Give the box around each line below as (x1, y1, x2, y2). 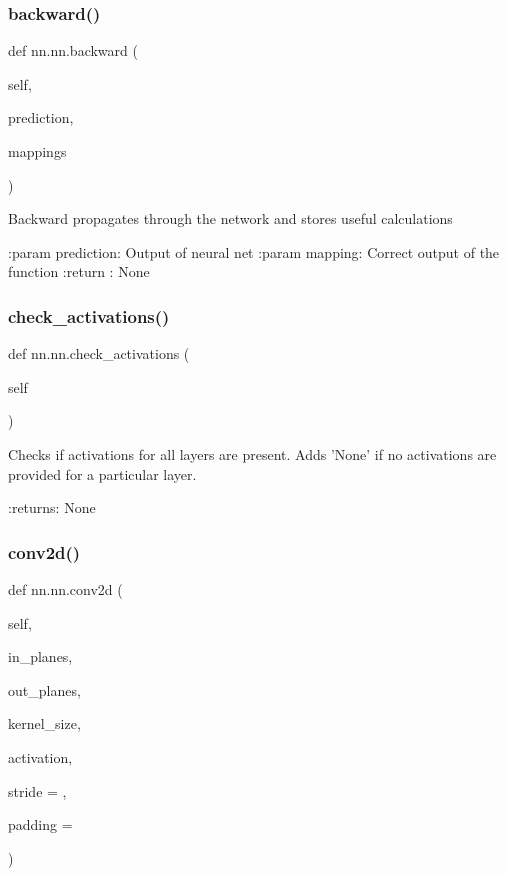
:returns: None (8, 497, 96, 518)
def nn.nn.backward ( (8, 40, 138, 61)
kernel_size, (8, 713, 81, 734)
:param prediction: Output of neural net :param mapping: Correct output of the (8, 241, 500, 262)
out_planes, (8, 679, 81, 700)
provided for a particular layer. (8, 463, 197, 484)
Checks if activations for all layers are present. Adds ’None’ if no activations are (8, 443, 497, 464)
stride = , (8, 780, 67, 801)
